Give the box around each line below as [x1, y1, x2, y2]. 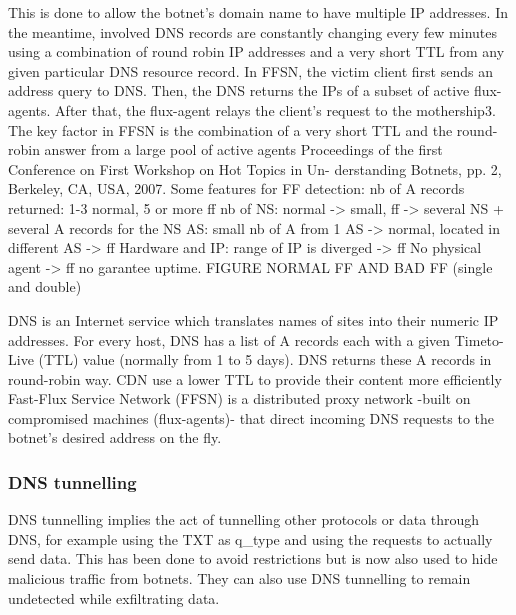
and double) [8, 276, 82, 297]
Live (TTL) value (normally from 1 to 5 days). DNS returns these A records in [8, 349, 492, 370]
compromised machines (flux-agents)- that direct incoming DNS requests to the [8, 407, 494, 428]
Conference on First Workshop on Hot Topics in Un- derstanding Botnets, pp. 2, [8, 158, 502, 179]
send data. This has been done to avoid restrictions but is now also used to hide [8, 548, 498, 569]
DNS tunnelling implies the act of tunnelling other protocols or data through [8, 509, 480, 530]
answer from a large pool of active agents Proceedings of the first [44, 139, 443, 160]
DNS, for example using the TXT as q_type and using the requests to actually [8, 528, 493, 549]
